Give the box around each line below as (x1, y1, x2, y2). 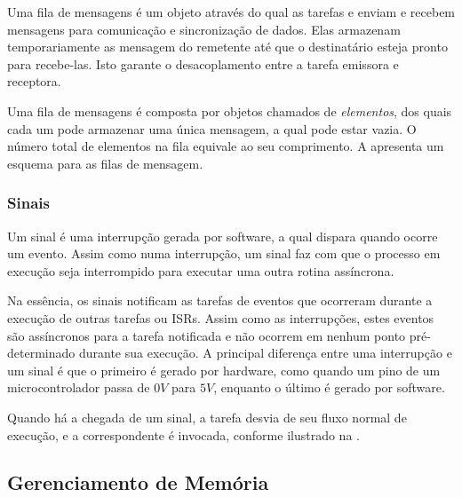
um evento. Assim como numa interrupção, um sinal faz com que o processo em (7, 244, 441, 263)
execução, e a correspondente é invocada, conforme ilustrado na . (7, 425, 360, 444)
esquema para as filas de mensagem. (7, 154, 203, 172)
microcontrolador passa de (7, 378, 150, 397)
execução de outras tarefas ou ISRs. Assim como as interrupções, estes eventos (7, 308, 434, 327)
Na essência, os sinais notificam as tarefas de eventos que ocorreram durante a (7, 291, 433, 310)
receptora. (7, 72, 61, 91)
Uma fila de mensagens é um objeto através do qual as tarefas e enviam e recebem (7, 3, 456, 20)
